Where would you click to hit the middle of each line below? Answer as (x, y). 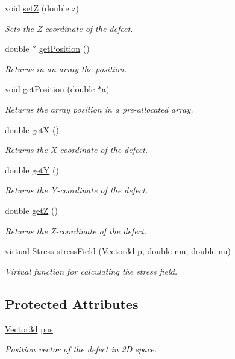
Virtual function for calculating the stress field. (91, 271)
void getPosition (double (50, 89)
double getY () (32, 170)
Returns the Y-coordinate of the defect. (77, 190)
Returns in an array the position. (66, 68)
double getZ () (31, 210)
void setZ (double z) (42, 8)
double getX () (32, 129)
